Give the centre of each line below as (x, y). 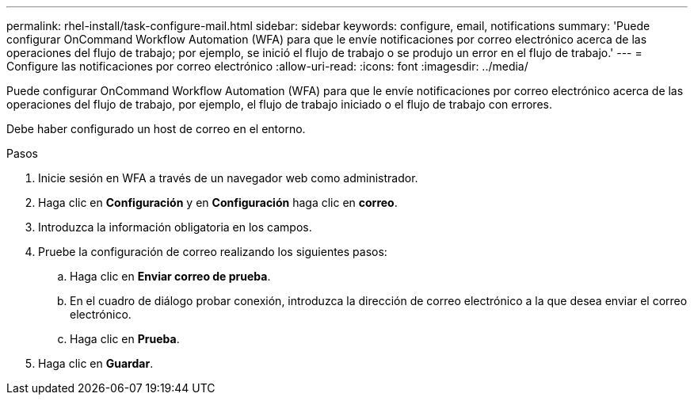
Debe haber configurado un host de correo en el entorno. (156, 129)
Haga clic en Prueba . (125, 339)
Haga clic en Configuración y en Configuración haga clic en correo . (218, 202)
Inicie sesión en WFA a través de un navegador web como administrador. (228, 178)
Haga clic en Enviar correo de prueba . (170, 276)
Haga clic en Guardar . (96, 363)
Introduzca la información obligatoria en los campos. (175, 227)
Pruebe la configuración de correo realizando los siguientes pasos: (213, 252)
